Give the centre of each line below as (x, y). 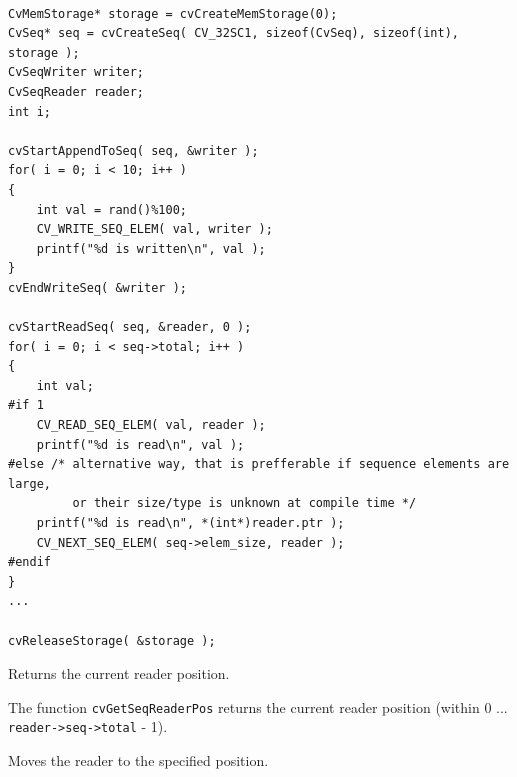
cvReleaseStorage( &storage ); (112, 640)
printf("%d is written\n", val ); (151, 248)
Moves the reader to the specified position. (138, 760)
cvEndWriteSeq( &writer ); (97, 287)
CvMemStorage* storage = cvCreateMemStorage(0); (173, 13)
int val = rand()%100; (111, 209)
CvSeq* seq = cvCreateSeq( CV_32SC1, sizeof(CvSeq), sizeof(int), (234, 33)
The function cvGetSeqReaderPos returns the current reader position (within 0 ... (258, 706)
